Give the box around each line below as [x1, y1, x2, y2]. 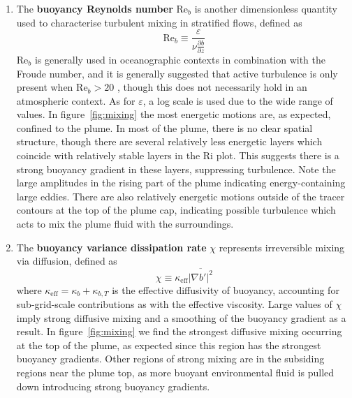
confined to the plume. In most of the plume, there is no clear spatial [16, 120, 313, 135]
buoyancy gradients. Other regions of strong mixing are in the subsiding [16, 351, 325, 366]
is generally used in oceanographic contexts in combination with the [34, 52, 326, 66]
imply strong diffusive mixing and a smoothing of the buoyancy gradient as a [16, 310, 346, 325]
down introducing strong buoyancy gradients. [16, 378, 210, 393]
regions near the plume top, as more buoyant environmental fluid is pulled [16, 364, 335, 379]
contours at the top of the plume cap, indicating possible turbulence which [16, 202, 336, 217]
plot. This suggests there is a [216, 148, 339, 163]
